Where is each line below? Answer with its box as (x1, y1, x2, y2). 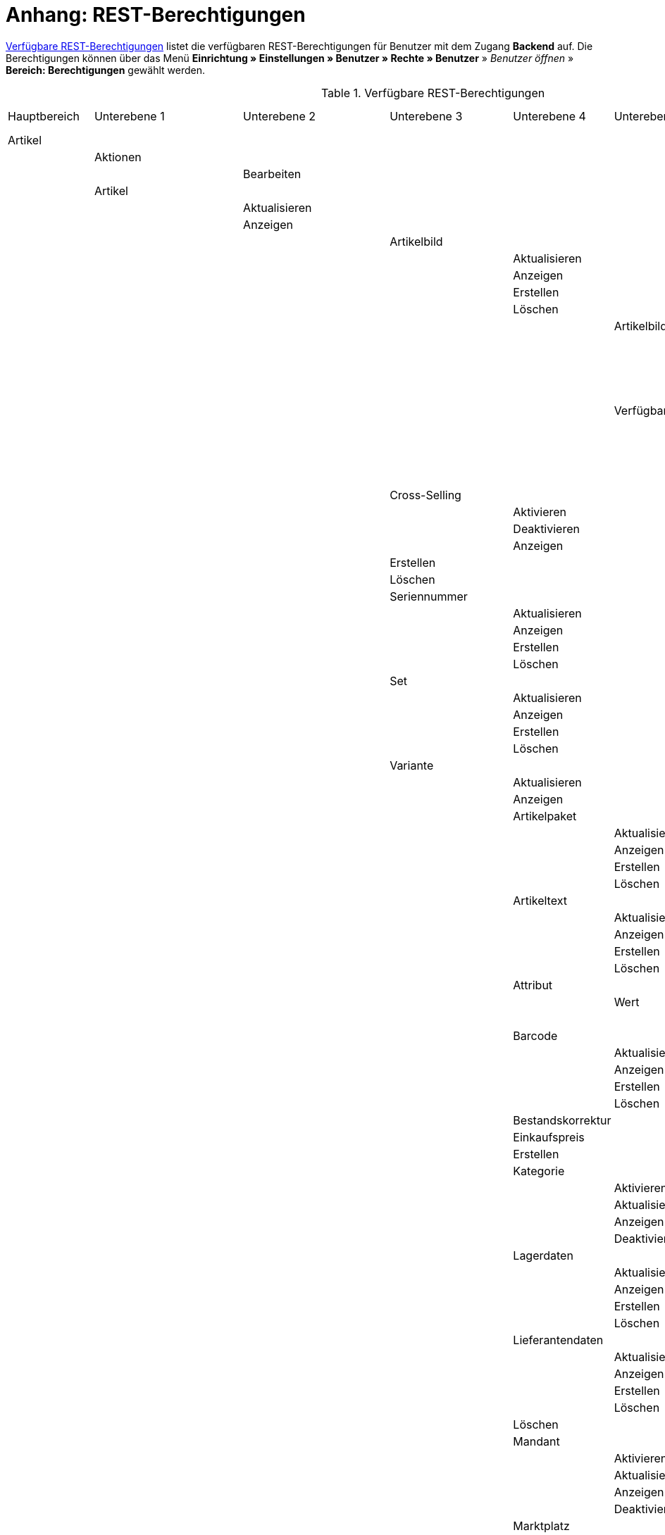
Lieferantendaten (513, 1332, 604, 1347)
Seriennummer (390, 589, 468, 603)
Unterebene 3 (390, 108, 463, 123)
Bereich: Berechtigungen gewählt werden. (6, 63, 205, 76)
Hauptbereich (8, 108, 80, 123)
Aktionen (94, 149, 142, 164)
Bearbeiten (243, 166, 302, 181)
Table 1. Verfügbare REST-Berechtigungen (321, 85, 545, 100)
